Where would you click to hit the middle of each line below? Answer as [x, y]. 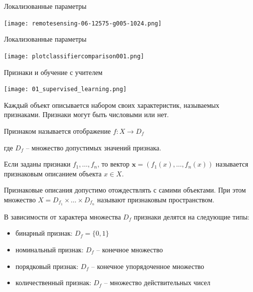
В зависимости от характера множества [62, 216]
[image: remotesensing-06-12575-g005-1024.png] [83, 23]
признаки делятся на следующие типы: [192, 216]
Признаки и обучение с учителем [53, 72]
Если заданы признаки [37, 164]
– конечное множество [130, 249]
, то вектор [114, 164]
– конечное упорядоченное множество [148, 266]
